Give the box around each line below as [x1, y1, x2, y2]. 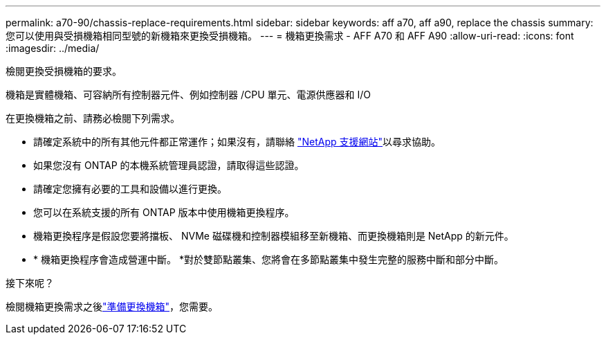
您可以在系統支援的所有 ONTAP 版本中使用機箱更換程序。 [33, 206, 295, 218]
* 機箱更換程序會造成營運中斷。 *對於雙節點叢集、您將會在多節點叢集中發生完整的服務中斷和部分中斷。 [33, 253, 504, 265]
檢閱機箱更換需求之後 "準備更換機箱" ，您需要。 [6, 301, 219, 312]
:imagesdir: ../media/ [6, 42, 100, 54]
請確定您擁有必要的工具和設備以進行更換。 [33, 183, 227, 195]
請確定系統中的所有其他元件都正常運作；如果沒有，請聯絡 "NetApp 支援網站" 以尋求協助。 [33, 136, 441, 147]
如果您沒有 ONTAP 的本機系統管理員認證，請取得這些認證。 [33, 159, 304, 171]
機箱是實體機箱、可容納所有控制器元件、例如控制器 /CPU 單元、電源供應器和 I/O [6, 89, 371, 100]
